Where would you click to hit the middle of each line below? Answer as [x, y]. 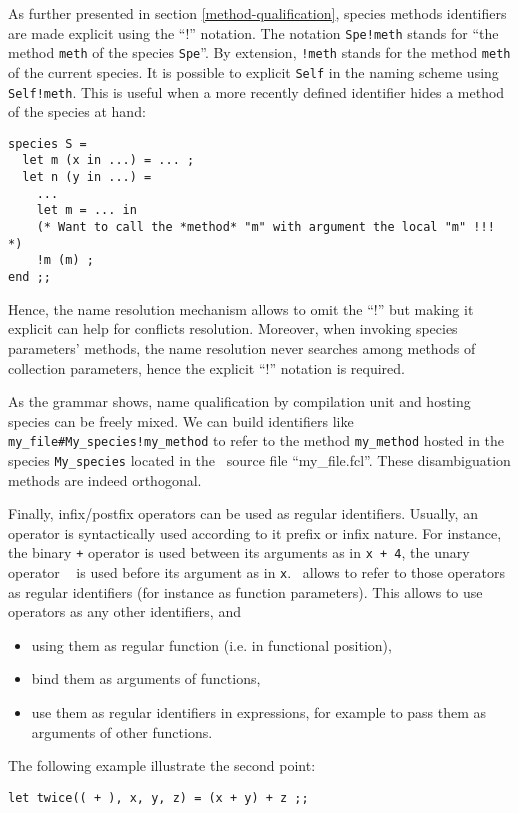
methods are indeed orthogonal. [105, 479]
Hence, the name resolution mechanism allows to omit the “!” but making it [241, 308]
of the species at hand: [77, 111]
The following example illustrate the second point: [162, 765]
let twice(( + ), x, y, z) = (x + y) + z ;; [158, 797]
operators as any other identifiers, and [124, 611]
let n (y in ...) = [87, 177]
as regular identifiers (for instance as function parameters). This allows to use [245, 591]
